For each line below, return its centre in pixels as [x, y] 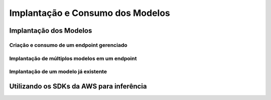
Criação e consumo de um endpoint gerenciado [68, 45]
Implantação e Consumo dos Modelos [90, 13]
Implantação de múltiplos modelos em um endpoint [73, 58]
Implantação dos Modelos [51, 31]
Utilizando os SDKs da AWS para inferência [78, 86]
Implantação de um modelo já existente [58, 72]
